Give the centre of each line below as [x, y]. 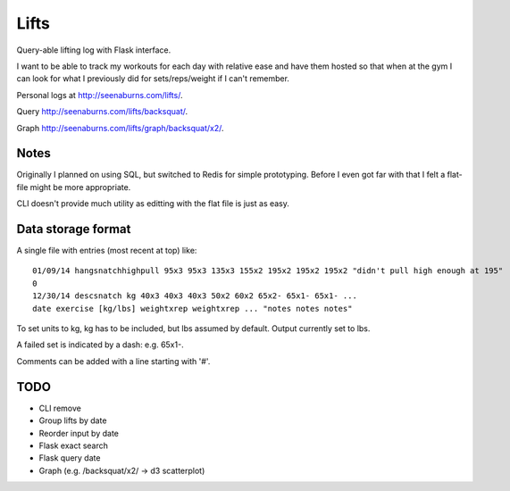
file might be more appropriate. [74, 187]
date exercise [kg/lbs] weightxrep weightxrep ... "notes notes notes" [192, 308]
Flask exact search [74, 445]
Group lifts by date [73, 420]
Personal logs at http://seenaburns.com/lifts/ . [100, 95]
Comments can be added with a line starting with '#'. [113, 361]
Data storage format [74, 229]
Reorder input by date [79, 433]
